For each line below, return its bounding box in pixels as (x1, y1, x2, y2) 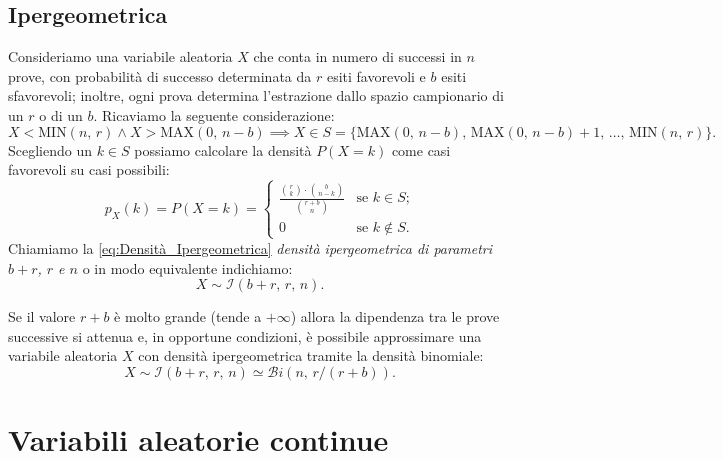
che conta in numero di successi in (253, 46, 462, 67)
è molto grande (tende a (114, 306, 262, 327)
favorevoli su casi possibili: (8, 159, 170, 180)
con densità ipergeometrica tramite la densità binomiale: (138, 345, 484, 366)
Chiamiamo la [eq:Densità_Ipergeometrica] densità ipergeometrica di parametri (8, 237, 493, 258)
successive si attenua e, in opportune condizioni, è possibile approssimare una (8, 325, 482, 346)
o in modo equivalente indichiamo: (82, 257, 293, 278)
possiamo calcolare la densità (134, 139, 312, 160)
